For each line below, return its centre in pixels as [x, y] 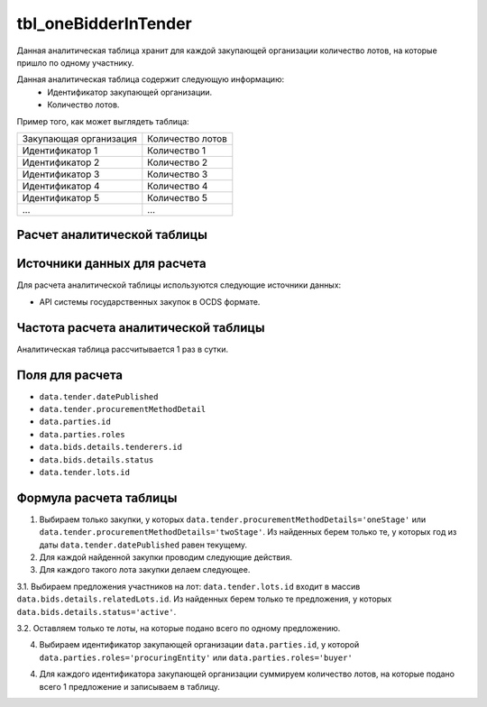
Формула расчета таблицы [97, 497]
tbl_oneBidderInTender [105, 23]
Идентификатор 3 [61, 174]
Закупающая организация [79, 138]
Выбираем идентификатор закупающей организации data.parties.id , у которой [199, 645]
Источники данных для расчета [111, 264]
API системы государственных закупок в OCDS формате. [150, 301]
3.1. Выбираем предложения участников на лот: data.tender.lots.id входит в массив [188, 586]
